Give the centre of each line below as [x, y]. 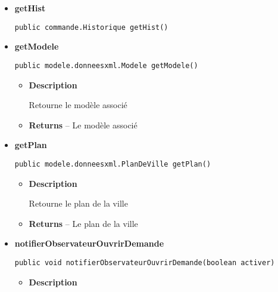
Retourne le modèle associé [78, 105]
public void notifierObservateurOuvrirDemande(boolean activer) [145, 262]
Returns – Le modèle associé [83, 125]
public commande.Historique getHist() [91, 27]
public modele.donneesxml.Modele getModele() [106, 65]
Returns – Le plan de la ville [83, 223]
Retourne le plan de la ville [78, 203]
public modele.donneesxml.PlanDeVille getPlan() [113, 164]
